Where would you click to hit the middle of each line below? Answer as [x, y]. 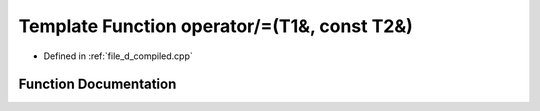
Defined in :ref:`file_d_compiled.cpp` [118, 56]
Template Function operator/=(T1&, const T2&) [216, 26]
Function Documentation [97, 84]
